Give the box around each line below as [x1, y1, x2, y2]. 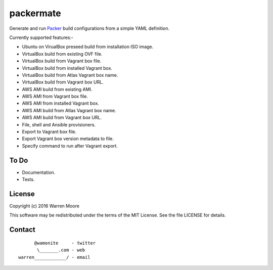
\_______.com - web [37, 247, 85, 253]
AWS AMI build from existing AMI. [22, 86, 93, 92]
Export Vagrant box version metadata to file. [22, 136, 114, 142]
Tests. [22, 176, 35, 183]
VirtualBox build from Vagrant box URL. [22, 79, 104, 85]
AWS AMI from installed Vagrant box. [22, 100, 100, 106]
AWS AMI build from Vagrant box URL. [22, 114, 102, 121]
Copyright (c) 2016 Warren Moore [9, 203, 79, 209]
